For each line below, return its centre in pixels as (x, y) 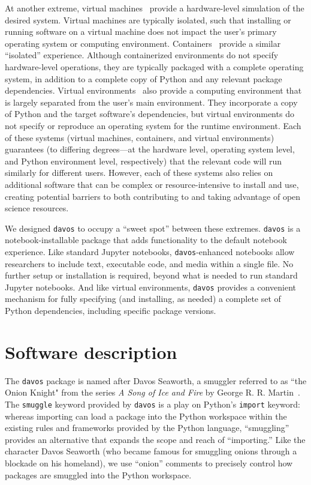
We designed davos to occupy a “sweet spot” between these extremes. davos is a (153, 228)
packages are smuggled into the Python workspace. (98, 474)
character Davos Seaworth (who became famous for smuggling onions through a (151, 451)
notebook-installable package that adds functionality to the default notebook (146, 240)
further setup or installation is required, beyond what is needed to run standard (151, 275)
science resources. (37, 208)
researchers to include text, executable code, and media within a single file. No (149, 263)
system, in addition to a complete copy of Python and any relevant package (144, 78)
